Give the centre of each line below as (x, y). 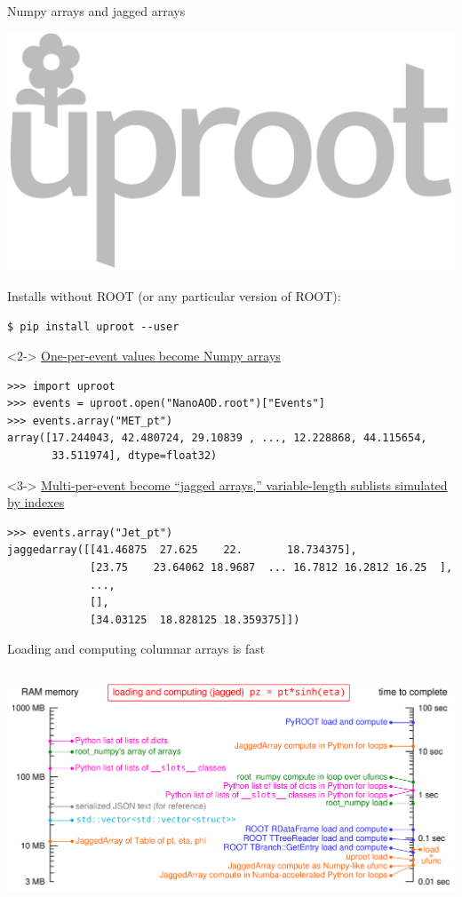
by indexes (36, 502)
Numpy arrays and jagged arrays (96, 11)
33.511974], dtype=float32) (135, 456)
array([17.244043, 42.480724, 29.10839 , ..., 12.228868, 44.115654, (217, 438)
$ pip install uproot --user (93, 326)
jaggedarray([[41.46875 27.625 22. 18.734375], (182, 550)
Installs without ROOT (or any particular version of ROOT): (174, 295)
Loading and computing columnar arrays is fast (136, 649)
